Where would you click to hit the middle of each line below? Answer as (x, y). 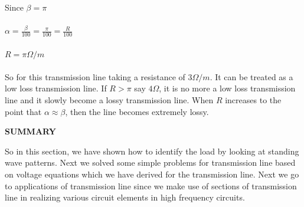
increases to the (253, 99)
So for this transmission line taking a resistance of (95, 76)
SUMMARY (30, 131)
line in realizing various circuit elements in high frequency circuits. (125, 197)
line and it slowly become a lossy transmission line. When (109, 99)
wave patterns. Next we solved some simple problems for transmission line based (150, 162)
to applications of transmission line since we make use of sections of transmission (151, 185)
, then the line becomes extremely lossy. (137, 111)
